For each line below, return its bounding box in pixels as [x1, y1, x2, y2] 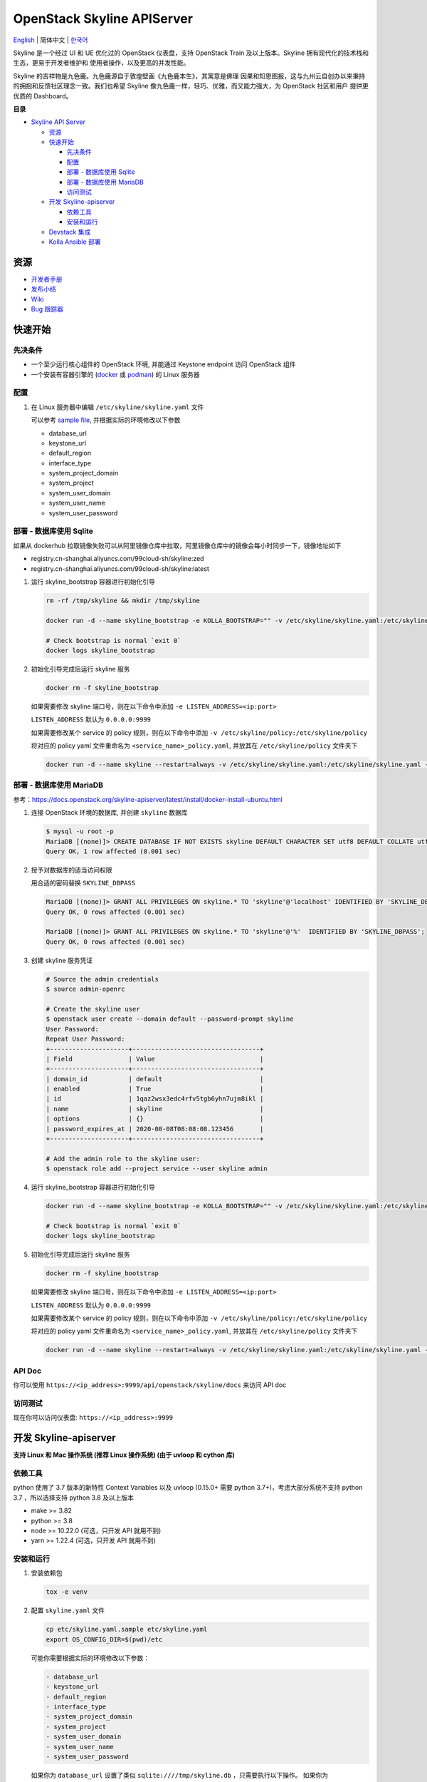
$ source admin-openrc [46, 985, 125, 994]
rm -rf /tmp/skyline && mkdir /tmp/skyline [46, 596, 201, 604]
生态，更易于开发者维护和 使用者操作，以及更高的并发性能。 [13, 58, 190, 67]
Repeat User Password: [46, 1035, 125, 1044]
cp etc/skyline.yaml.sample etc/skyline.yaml [46, 1625, 208, 1634]
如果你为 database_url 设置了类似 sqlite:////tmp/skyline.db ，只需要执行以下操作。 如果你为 [31, 1771, 329, 1779]
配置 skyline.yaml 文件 [31, 1606, 105, 1614]
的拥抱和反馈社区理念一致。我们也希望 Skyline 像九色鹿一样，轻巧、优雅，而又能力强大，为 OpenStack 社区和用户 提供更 [13, 82, 369, 91]
